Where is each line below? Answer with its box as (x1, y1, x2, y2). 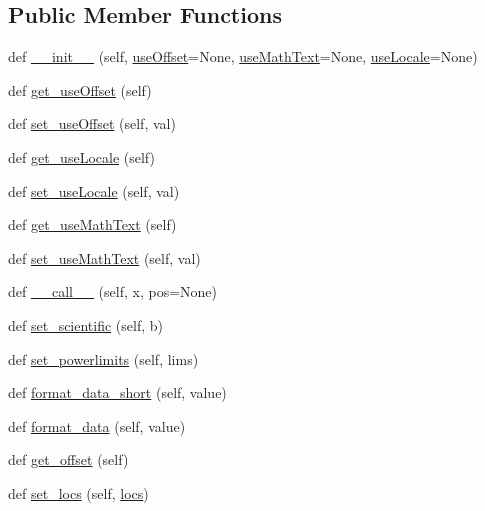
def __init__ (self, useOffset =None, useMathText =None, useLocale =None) (8, 46, 478, 67)
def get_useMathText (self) (8, 214, 177, 235)
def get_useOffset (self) (8, 79, 152, 100)
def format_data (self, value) (8, 415, 186, 436)
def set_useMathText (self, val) (8, 247, 201, 268)
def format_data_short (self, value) (8, 382, 227, 403)
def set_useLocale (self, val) (8, 180, 180, 201)
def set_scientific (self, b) (8, 314, 164, 335)
